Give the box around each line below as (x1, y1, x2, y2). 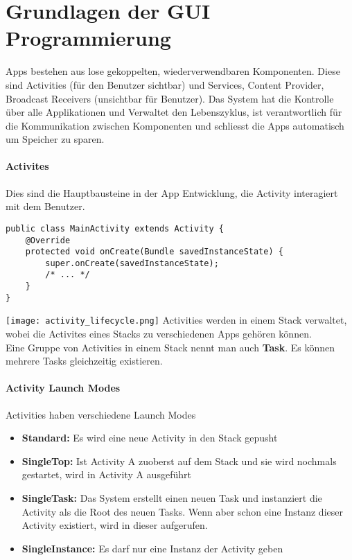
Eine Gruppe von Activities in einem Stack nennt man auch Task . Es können (6, 340, 335, 354)
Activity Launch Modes (6, 380, 121, 395)
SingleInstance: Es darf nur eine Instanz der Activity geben (21, 541, 283, 555)
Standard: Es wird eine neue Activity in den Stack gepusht (21, 430, 278, 445)
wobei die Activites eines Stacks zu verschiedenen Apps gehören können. (6, 326, 312, 341)
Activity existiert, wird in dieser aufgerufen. (21, 518, 208, 532)
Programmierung (6, 24, 171, 52)
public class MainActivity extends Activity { (6, 223, 224, 234)
